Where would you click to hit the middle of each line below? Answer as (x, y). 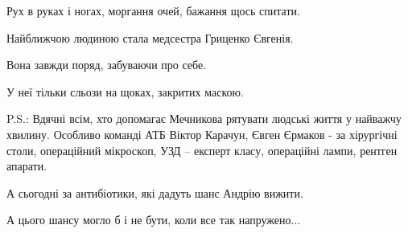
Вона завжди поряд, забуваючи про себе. (107, 65)
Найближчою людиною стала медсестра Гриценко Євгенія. (150, 37)
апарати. (27, 166)
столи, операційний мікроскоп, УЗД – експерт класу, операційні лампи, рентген (202, 150)
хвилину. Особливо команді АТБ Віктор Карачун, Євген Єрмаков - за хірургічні (202, 134)
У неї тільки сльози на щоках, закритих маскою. (125, 91)
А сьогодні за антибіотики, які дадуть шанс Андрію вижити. (155, 192)
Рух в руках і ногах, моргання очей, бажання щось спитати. (153, 10)
